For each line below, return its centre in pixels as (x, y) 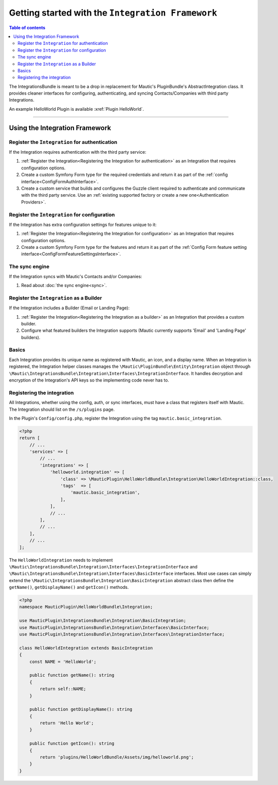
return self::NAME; (63, 689)
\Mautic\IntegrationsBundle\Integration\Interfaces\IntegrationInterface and (103, 566)
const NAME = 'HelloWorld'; (63, 662)
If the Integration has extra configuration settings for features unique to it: (83, 224)
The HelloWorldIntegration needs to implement (61, 560)
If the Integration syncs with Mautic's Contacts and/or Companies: (75, 276)
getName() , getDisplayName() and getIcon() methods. (69, 587)
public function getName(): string (72, 675)
